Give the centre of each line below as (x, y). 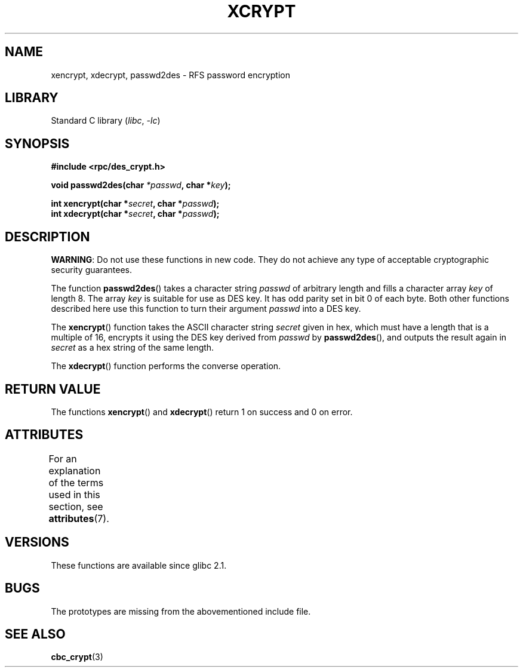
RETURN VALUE (53, 389)
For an (63, 458)
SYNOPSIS (37, 143)
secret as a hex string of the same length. (133, 348)
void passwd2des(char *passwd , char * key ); (141, 185)
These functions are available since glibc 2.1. (139, 565)
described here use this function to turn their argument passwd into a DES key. (206, 309)
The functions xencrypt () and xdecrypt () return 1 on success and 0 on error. (202, 412)
